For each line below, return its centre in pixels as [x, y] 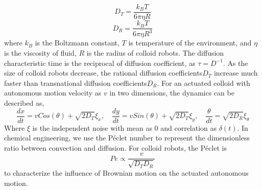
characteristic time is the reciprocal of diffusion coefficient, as [100, 63]
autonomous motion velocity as [53, 93]
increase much [236, 73]
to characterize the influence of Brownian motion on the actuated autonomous [126, 172]
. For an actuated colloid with [204, 82]
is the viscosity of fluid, [40, 53]
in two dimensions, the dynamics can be [172, 93]
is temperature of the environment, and [190, 43]
